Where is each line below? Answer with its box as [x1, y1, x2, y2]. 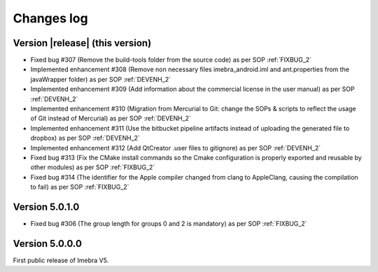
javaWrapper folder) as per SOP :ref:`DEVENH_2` [30, 75, 171, 83]
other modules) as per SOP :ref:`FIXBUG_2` [30, 163, 155, 171]
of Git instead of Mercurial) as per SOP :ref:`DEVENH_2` [30, 114, 192, 122]
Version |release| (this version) [13, 37, 152, 49]
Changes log [13, 10, 88, 26]
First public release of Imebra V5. [13, 256, 109, 264]
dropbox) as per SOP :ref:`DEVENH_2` [30, 134, 140, 143]
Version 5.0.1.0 [13, 201, 80, 213]
